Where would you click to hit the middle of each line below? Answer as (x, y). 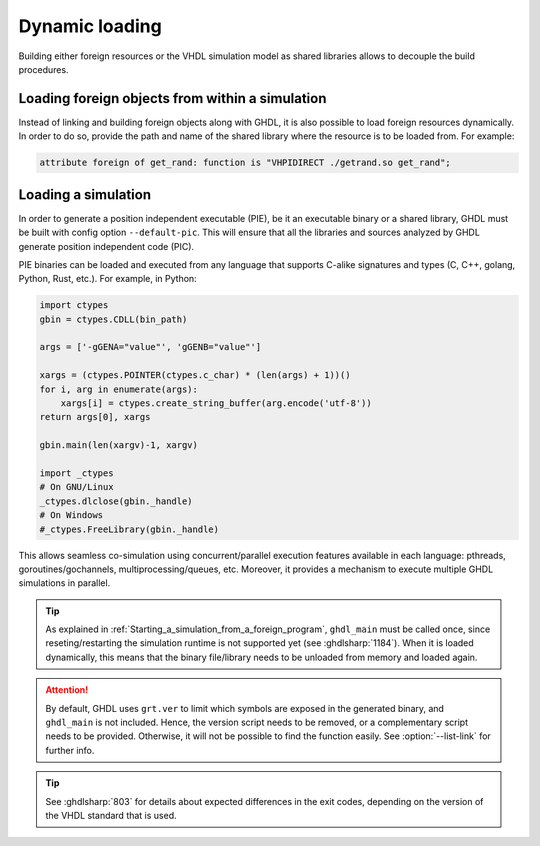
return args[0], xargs (95, 417)
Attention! (67, 690)
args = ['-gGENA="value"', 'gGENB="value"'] (150, 347)
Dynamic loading (90, 26)
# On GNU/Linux (76, 487)
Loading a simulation (85, 194)
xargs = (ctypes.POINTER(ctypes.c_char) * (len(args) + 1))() (195, 375)
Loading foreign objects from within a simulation (172, 98)
